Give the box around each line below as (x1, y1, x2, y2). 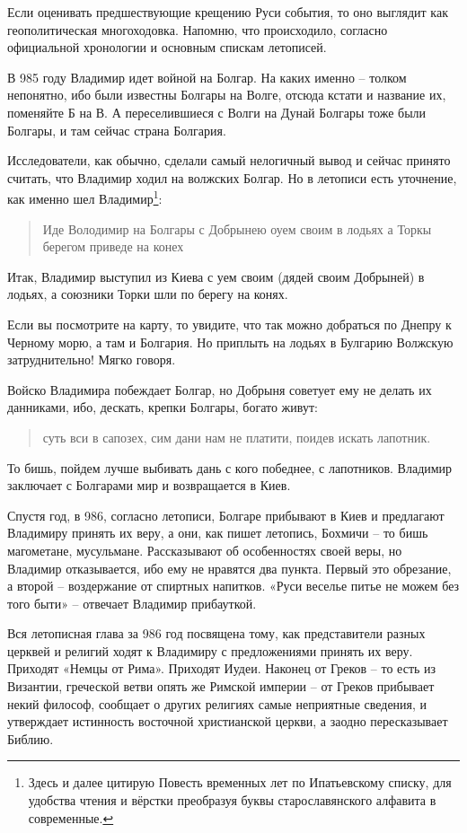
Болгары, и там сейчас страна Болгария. (7, 120, 226, 139)
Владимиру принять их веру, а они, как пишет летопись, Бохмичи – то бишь (7, 523, 428, 542)
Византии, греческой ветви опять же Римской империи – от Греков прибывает (7, 677, 435, 696)
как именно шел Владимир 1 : (7, 187, 163, 207)
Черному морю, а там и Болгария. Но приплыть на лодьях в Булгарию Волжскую (7, 332, 454, 351)
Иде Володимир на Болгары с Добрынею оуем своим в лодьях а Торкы (42, 219, 432, 238)
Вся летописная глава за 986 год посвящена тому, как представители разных (7, 624, 426, 643)
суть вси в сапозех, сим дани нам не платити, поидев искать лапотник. (42, 427, 431, 446)
